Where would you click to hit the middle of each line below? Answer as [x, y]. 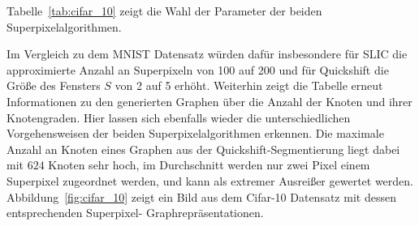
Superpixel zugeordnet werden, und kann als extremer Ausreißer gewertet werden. [210, 180]
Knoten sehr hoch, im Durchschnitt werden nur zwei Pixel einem [209, 165]
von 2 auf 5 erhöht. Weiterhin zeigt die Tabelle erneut [249, 85]
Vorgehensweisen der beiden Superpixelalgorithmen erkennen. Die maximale [195, 133]
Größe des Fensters [54, 85]
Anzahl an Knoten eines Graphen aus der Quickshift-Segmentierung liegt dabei [203, 149]
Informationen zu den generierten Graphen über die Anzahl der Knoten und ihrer [209, 101]
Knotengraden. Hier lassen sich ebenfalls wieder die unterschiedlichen [179, 117]
